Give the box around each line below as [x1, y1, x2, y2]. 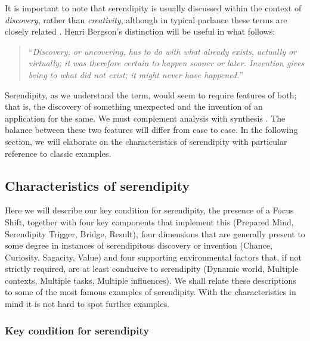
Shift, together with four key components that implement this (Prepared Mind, [5, 215, 294, 228]
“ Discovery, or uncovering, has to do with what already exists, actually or [28, 45, 297, 57]
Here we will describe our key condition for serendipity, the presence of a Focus [5, 204, 294, 216]
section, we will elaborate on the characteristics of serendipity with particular [5, 135, 287, 147]
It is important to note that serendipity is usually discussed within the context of [5, 2, 302, 14]
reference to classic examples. [5, 147, 111, 159]
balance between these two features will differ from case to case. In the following [5, 123, 298, 136]
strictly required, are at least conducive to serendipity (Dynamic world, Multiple [5, 262, 299, 275]
